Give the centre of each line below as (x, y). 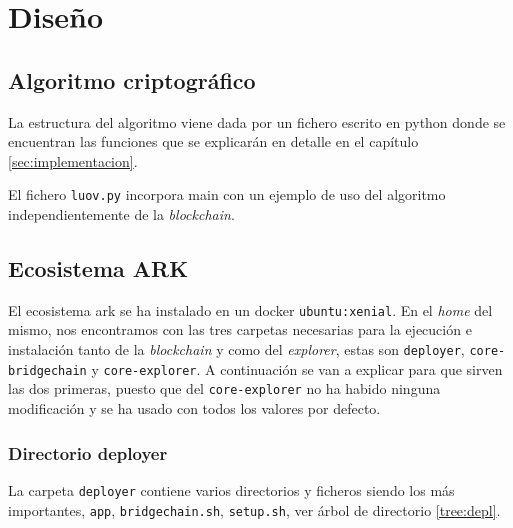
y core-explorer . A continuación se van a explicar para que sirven (297, 368)
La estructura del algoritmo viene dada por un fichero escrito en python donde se (257, 121)
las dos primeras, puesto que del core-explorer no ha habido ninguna (224, 388)
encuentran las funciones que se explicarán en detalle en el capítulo (213, 141)
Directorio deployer (88, 452)
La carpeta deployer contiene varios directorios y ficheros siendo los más (231, 489)
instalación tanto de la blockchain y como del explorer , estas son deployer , (236, 349)
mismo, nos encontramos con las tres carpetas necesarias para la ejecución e (240, 329)
